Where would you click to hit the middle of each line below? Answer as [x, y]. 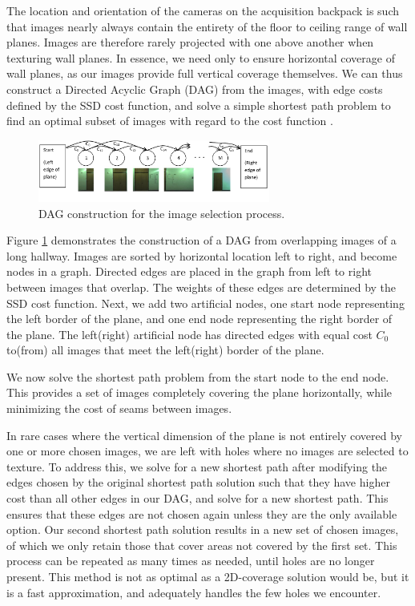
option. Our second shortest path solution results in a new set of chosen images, [203, 529]
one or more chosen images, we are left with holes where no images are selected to [207, 451]
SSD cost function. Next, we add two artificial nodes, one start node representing [205, 303]
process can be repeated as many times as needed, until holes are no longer [191, 561]
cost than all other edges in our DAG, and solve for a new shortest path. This [197, 498]
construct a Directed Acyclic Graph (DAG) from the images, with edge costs [195, 89]
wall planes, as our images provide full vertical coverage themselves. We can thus [205, 73]
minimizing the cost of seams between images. [119, 408]
